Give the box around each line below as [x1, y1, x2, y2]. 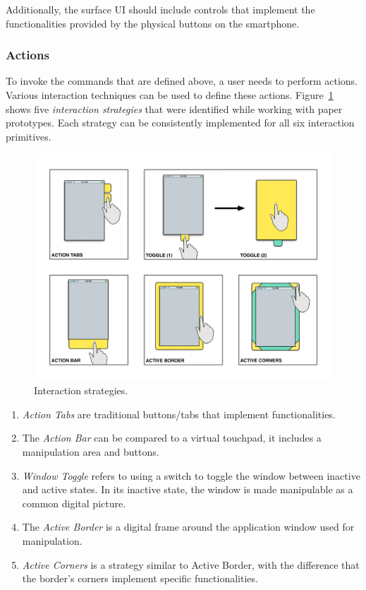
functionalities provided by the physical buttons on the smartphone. [6, 16, 300, 30]
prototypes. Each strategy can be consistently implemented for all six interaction [6, 115, 355, 130]
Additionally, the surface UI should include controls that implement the [6, 2, 315, 16]
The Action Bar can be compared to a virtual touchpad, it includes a [22, 430, 322, 445]
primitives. [6, 129, 51, 143]
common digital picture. [22, 495, 126, 510]
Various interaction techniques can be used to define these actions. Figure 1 [6, 88, 334, 102]
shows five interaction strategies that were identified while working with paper [6, 101, 343, 116]
